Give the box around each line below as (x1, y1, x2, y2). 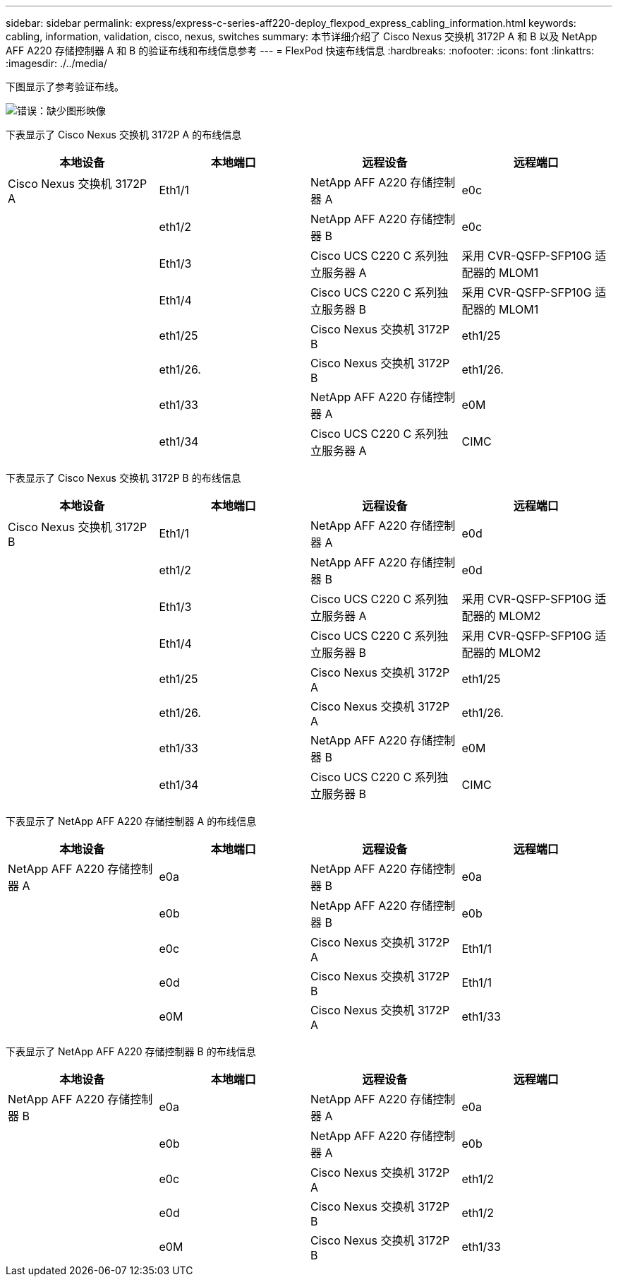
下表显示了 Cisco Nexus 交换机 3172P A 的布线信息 (6, 129, 242, 141)
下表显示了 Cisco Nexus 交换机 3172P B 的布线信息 (6, 472, 241, 484)
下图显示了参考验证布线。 (6, 81, 124, 93)
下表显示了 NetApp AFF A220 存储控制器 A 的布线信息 (6, 815, 257, 827)
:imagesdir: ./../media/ (6, 57, 107, 69)
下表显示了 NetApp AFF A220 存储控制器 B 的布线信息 (6, 1045, 256, 1057)
